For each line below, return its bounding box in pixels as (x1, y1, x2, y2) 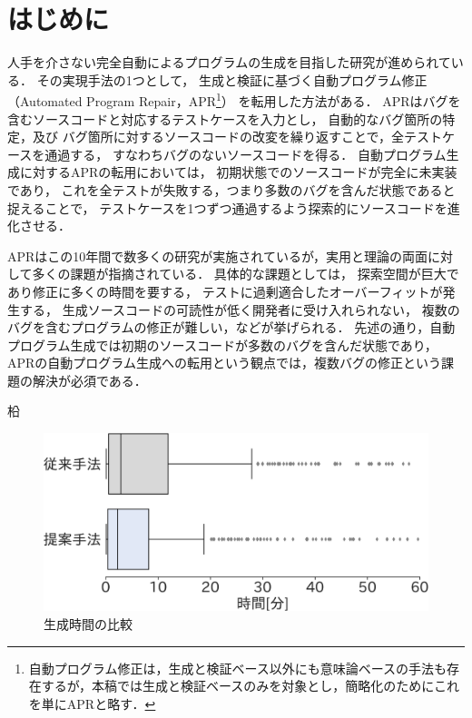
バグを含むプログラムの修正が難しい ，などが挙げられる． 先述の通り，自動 (7, 318, 456, 337)
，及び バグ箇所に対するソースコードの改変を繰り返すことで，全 (20, 127, 404, 146)
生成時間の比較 (44, 614, 133, 633)
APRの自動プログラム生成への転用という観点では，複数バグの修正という (7, 353, 441, 372)
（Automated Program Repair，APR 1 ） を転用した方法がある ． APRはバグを (7, 89, 461, 110)
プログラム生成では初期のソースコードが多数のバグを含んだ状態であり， (7, 335, 438, 354)
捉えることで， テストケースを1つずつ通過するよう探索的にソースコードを (7, 198, 447, 217)
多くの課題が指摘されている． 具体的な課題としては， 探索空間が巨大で (32, 264, 459, 283)
